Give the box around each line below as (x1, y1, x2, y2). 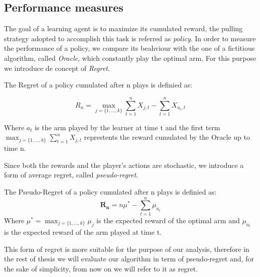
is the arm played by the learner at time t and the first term (35, 122, 220, 132)
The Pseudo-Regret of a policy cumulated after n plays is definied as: (4, 187, 217, 197)
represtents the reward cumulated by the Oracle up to (84, 132, 250, 142)
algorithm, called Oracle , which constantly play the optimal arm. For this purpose (4, 52, 256, 63)
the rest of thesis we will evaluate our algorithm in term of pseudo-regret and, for (4, 253, 254, 264)
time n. (4, 143, 26, 153)
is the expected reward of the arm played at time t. (4, 227, 162, 237)
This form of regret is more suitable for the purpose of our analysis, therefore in (4, 243, 249, 254)
